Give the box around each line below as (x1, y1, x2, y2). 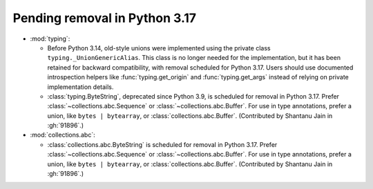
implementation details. (47, 83, 114, 91)
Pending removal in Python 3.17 (12, 10, 197, 26)
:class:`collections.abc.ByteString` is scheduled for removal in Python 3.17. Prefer (47, 140, 278, 148)
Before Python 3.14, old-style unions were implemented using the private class (47, 43, 271, 52)
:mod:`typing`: (30, 34, 70, 43)
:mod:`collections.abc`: (30, 131, 96, 139)
